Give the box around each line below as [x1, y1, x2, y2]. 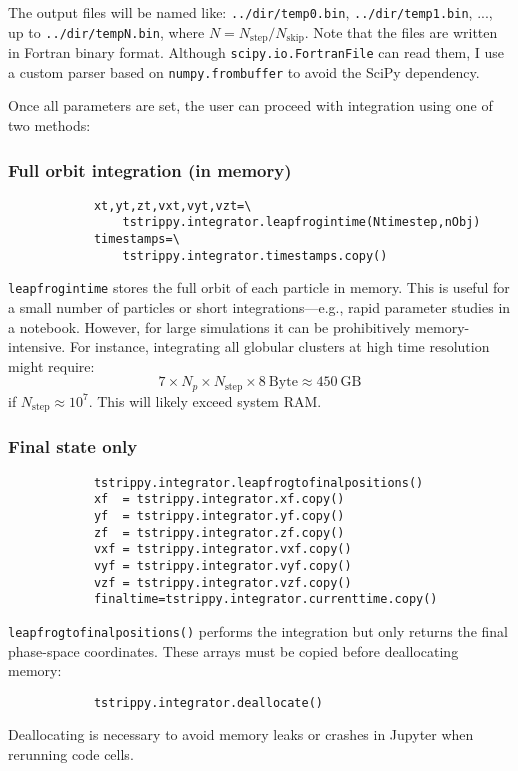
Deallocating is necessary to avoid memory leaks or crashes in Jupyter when [8, 724, 474, 745]
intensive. [8, 336, 66, 357]
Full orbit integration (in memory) [8, 157, 292, 182]
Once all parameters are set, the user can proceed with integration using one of [8, 95, 493, 116]
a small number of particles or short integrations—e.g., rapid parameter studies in [8, 297, 511, 318]
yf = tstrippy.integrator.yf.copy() [93, 508, 345, 523]
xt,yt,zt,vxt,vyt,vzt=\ [93, 198, 252, 213]
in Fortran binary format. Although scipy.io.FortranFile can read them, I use [8, 42, 505, 63]
